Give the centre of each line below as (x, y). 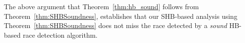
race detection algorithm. (60, 35)
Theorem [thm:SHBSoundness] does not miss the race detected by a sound (115, 25)
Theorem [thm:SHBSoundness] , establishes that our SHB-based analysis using (121, 16)
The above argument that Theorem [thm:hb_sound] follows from (102, 6)
